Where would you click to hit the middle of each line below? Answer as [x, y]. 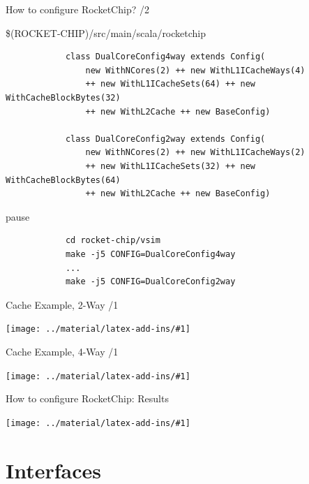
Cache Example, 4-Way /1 [62, 351]
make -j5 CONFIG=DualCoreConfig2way [150, 282]
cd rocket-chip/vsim [113, 241]
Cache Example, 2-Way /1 [62, 304]
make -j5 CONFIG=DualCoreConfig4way [150, 254]
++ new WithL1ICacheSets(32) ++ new [170, 166]
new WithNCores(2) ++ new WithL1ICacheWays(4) [195, 70]
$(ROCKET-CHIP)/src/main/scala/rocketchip [106, 32]
